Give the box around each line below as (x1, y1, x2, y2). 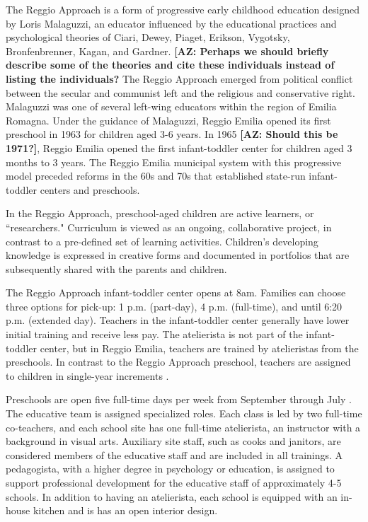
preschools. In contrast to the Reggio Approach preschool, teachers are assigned (6, 354, 351, 369)
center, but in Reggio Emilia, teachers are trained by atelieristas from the (40, 340, 359, 355)
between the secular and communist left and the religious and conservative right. (6, 85, 355, 100)
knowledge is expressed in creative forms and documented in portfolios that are (6, 248, 350, 262)
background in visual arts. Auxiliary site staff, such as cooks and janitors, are (6, 434, 341, 448)
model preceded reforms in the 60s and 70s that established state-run (6, 168, 306, 183)
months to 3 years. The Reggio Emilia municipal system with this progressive (6, 154, 342, 169)
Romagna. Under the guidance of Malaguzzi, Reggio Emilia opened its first (6, 112, 331, 127)
